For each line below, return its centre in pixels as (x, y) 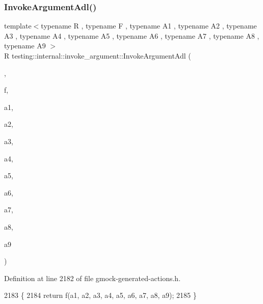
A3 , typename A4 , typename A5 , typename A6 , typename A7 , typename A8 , (132, 35)
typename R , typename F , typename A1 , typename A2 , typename (149, 26)
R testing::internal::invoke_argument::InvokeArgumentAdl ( (98, 56)
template (18, 26)
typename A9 (25, 46)
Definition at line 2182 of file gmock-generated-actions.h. (93, 278)
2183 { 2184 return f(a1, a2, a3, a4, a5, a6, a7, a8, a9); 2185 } (100, 295)
